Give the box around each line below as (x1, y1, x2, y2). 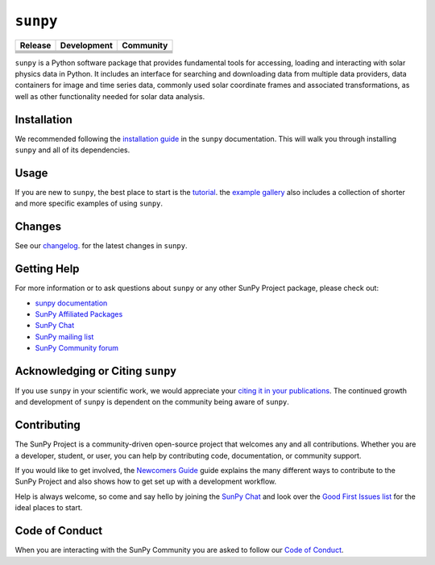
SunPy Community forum (35, 343, 119, 353)
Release (19, 39, 52, 51)
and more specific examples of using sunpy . (14, 198, 164, 209)
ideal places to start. (14, 503, 83, 513)
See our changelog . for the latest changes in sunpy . (14, 241, 188, 251)
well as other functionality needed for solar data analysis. (14, 91, 205, 101)
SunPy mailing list (35, 331, 94, 342)
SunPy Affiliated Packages (35, 309, 123, 318)
